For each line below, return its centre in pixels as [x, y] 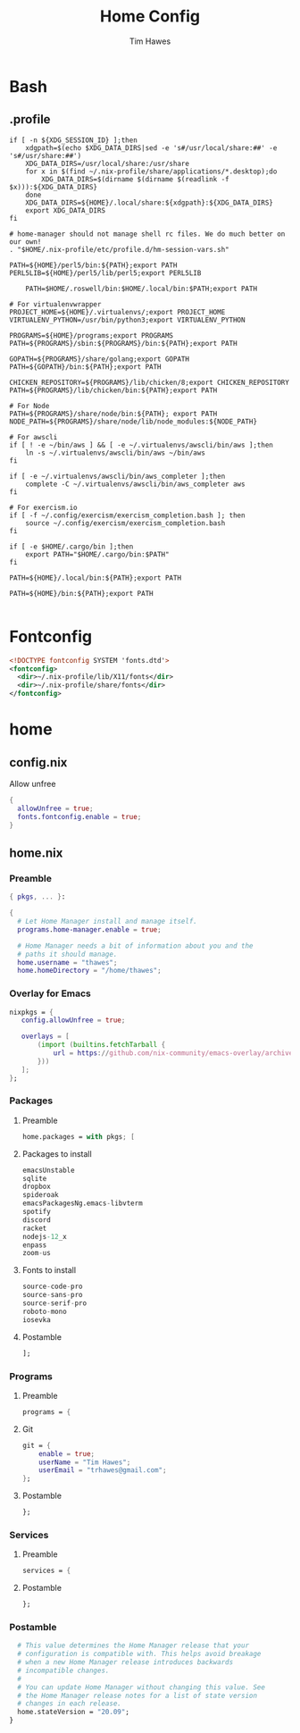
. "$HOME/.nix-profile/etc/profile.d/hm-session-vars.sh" [119, 249]
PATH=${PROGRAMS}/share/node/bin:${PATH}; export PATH [113, 414]
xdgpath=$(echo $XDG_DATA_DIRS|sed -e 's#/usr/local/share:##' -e [151, 148]
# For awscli [33, 437]
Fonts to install [49, 1270]
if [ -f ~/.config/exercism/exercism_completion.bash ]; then [127, 515]
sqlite [34, 1178]
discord [36, 1220]
